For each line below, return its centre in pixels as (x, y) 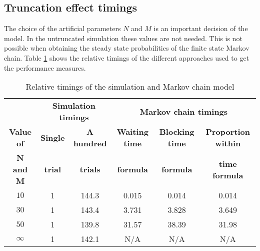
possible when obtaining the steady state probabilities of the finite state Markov (127, 48)
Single (53, 137)
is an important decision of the (201, 28)
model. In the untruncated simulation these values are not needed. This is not (123, 38)
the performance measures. (45, 67)
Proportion (228, 132)
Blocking (177, 132)
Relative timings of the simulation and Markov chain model (130, 87)
